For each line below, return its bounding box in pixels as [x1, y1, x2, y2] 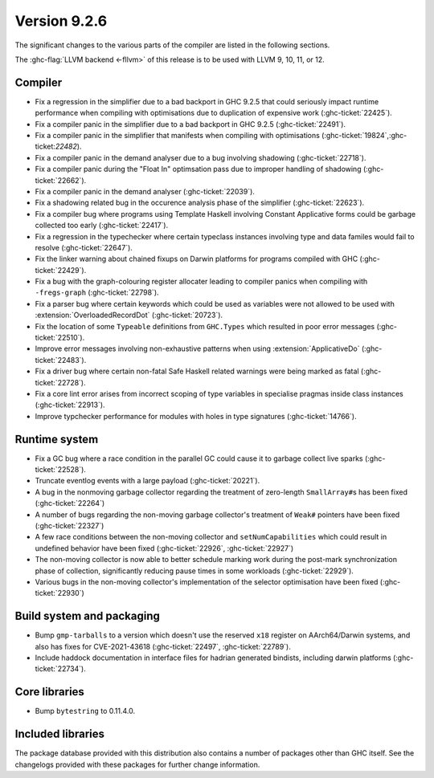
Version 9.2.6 [14, 12, 108, 30]
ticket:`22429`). [35, 265, 87, 275]
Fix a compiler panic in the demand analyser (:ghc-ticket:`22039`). [35, 186, 255, 196]
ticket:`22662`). [35, 175, 87, 185]
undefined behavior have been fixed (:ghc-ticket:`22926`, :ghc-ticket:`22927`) [35, 543, 293, 553]
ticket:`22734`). [35, 664, 86, 674]
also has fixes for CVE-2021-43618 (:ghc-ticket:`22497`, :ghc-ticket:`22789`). [35, 642, 291, 651]
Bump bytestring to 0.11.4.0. [35, 707, 136, 716]
